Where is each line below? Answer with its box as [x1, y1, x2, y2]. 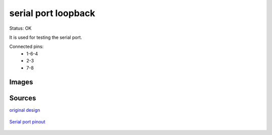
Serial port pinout [9, 118, 45, 124]
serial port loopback [9, 8, 96, 19]
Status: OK [9, 25, 32, 31]
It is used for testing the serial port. [9, 34, 83, 40]
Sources [9, 94, 36, 103]
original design [9, 107, 40, 113]
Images [9, 78, 33, 87]
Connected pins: [9, 43, 44, 50]
